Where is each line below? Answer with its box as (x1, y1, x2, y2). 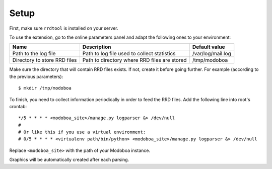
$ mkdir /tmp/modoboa (18, 86, 72, 91)
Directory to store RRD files (12, 57, 77, 64)
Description (82, 43, 111, 50)
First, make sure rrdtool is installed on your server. (9, 25, 118, 31)
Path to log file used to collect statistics (82, 50, 176, 57)
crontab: (9, 103, 27, 109)
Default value (192, 43, 225, 50)
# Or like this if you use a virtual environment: (18, 129, 146, 135)
